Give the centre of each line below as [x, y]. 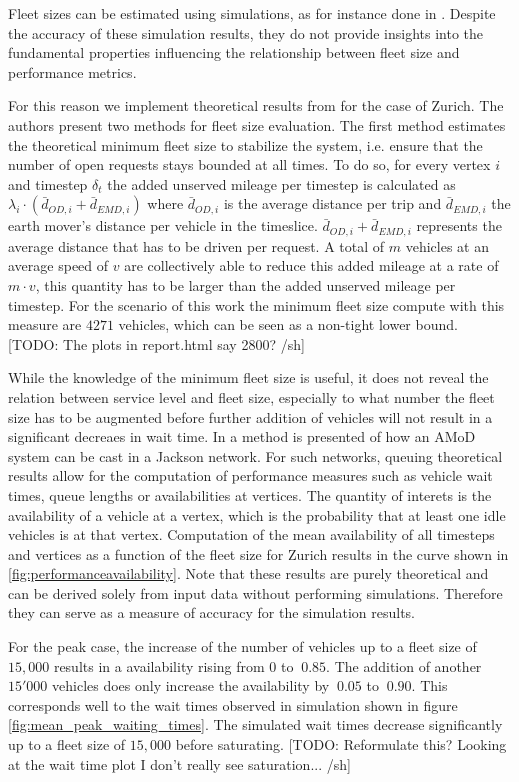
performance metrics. [72, 71]
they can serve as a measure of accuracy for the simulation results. [211, 612]
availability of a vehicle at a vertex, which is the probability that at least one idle [257, 514]
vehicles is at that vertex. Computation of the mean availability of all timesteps [251, 534]
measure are [45, 324]
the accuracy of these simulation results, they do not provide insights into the [246, 32]
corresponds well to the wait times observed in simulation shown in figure [233, 704]
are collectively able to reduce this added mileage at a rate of [311, 265]
